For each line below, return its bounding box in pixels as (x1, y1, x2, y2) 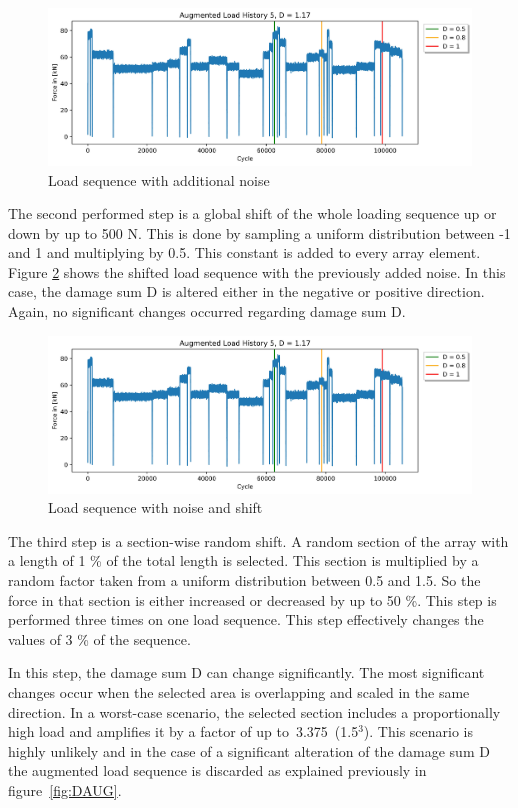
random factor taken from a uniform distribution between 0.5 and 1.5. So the (8, 569, 481, 590)
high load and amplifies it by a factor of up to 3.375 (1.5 (8, 721, 359, 742)
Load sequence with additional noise (48, 169, 270, 190)
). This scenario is (363, 721, 473, 742)
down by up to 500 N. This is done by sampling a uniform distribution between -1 (8, 222, 511, 243)
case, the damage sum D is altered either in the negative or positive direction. (8, 281, 485, 302)
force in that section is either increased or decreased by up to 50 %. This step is (8, 589, 497, 610)
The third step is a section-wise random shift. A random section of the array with (8, 530, 509, 551)
